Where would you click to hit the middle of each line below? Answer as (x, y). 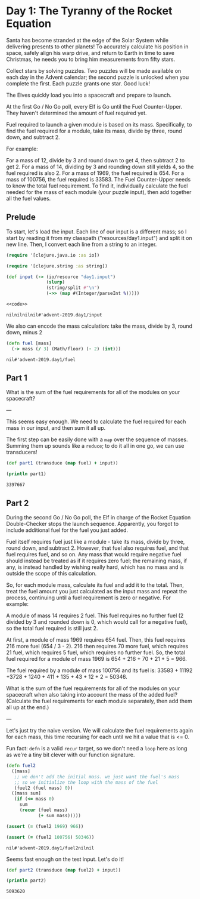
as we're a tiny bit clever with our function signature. (71, 755)
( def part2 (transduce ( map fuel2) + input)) (63, 870)
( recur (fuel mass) (43, 810)
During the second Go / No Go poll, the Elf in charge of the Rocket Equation (99, 517)
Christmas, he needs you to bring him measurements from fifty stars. (91, 59)
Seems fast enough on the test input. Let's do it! (65, 859)
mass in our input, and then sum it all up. (56, 428)
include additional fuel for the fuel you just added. (67, 530)
